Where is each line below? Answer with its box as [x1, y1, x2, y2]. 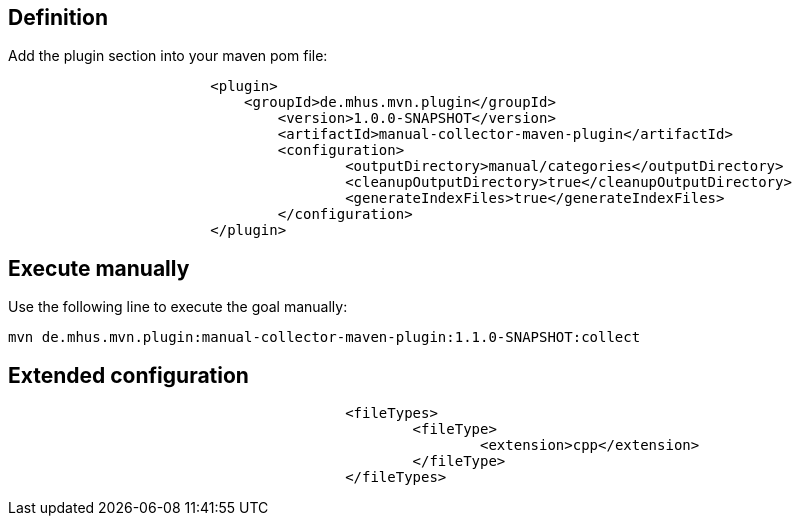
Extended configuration [8, 362, 249, 388]
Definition [8, 5, 108, 30]
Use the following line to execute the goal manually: [8, 298, 348, 316]
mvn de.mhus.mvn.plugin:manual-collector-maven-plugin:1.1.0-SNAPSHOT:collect [8, 329, 641, 346]
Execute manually [8, 255, 190, 281]
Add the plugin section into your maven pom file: [8, 47, 328, 65]
